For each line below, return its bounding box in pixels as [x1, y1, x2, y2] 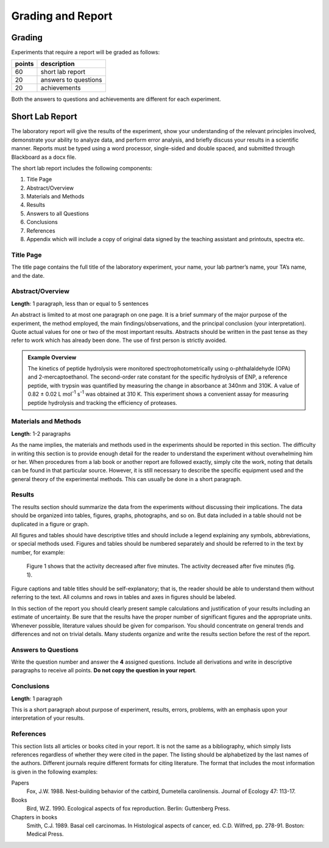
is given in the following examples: [11, 768, 98, 775]
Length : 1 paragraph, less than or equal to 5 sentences [11, 300, 149, 307]
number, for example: [11, 548, 65, 556]
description [40, 60, 76, 68]
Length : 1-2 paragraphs [11, 430, 71, 437]
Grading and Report [11, 9, 113, 23]
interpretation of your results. [11, 714, 85, 722]
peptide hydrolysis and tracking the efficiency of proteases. [27, 399, 178, 406]
